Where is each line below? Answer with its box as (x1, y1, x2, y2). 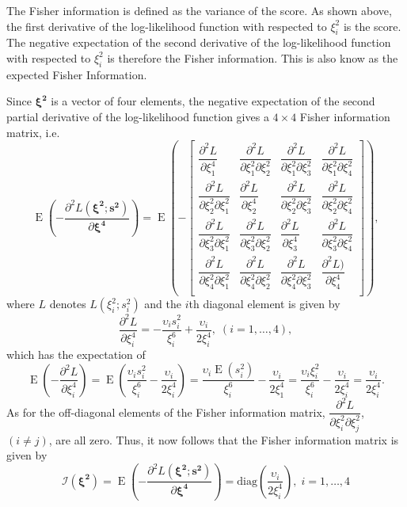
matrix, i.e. (6, 124, 60, 140)
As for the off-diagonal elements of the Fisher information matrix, (6, 403, 325, 420)
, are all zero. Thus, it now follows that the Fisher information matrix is (48, 431, 399, 448)
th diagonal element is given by (188, 295, 340, 312)
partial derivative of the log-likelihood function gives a (6, 108, 269, 124)
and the (144, 295, 182, 312)
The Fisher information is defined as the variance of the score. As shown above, (6, 2, 392, 18)
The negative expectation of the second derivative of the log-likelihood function (6, 34, 391, 51)
